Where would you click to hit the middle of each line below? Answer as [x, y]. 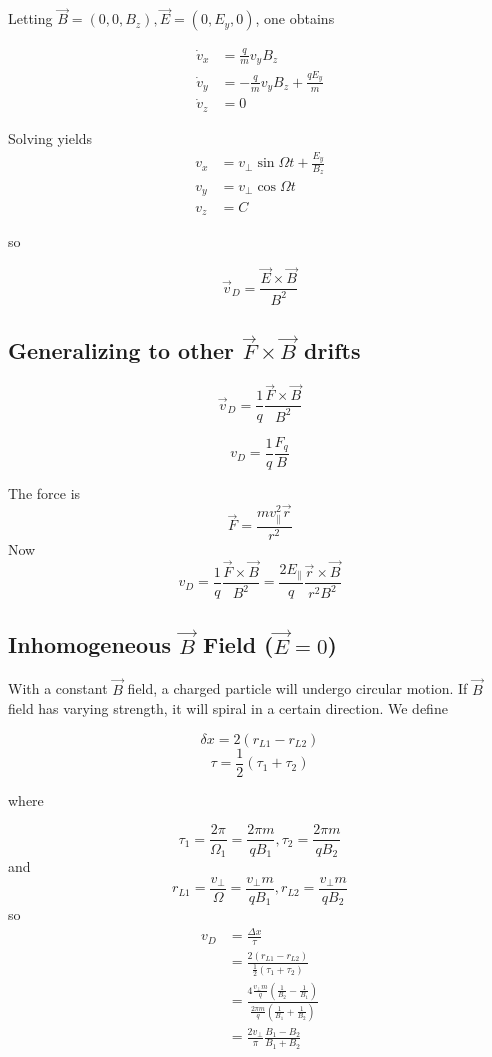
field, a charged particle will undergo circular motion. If [297, 688]
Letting [30, 18]
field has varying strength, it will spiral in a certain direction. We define [228, 708]
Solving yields [50, 137]
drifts [332, 350]
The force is [44, 493]
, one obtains [295, 18]
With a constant [58, 688]
